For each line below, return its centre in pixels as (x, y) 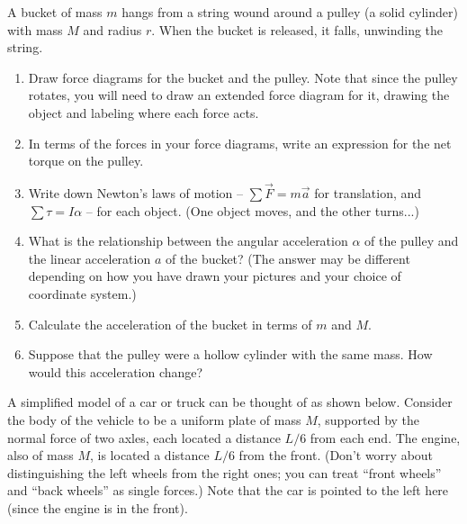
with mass (35, 29)
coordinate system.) (82, 293)
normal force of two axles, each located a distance (144, 437)
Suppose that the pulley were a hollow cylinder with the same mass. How (230, 354)
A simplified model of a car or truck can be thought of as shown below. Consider (230, 402)
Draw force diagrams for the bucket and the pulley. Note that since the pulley (243, 77)
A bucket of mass (55, 12)
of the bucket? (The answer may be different (287, 258)
